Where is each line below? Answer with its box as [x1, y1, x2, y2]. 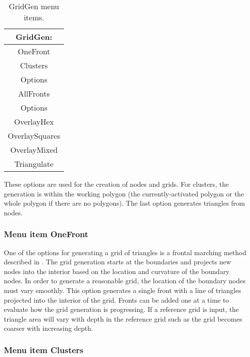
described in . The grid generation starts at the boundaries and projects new [4, 257, 231, 267]
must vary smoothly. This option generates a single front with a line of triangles [4, 285, 241, 295]
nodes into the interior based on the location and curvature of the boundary [4, 266, 230, 276]
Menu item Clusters [4, 343, 84, 356]
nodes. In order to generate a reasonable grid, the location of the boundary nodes [4, 276, 246, 286]
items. [24, 12, 45, 23]
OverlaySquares [8, 130, 61, 141]
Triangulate [14, 158, 54, 169]
